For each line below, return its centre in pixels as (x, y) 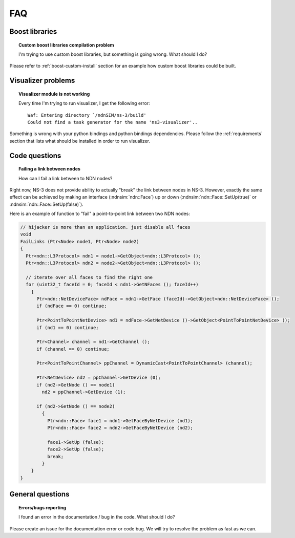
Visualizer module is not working (54, 94)
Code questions (35, 155)
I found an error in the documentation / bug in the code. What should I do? (97, 517)
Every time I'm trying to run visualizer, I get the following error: (85, 103)
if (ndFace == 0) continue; (72, 306)
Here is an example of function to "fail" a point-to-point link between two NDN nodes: (100, 214)
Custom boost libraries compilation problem (67, 45)
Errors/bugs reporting (43, 507)
